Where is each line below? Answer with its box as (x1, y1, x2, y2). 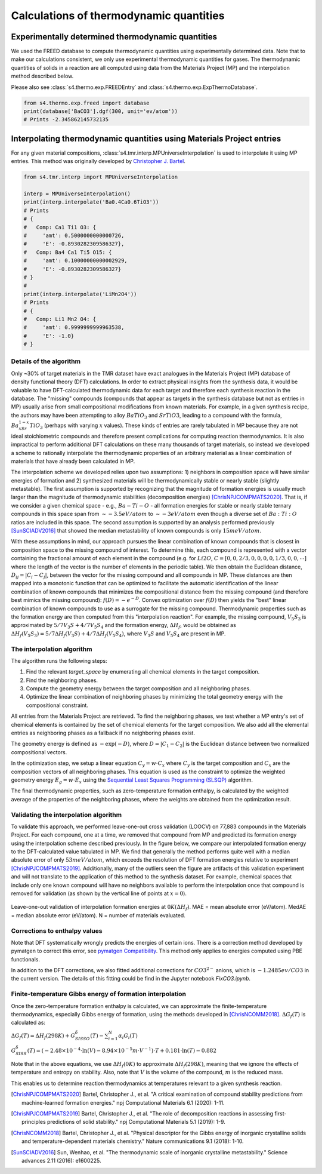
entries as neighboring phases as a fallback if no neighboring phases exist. (11, 729, 195, 736)
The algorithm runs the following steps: (11, 657, 107, 664)
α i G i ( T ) (118, 1032, 138, 1040)
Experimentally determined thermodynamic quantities (11, 32, 218, 42)
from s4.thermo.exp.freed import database (23, 99, 150, 106)
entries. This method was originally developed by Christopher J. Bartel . (11, 158, 186, 165)
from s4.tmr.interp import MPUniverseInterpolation (23, 174, 178, 180)
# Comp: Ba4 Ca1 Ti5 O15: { (23, 248, 112, 256)
